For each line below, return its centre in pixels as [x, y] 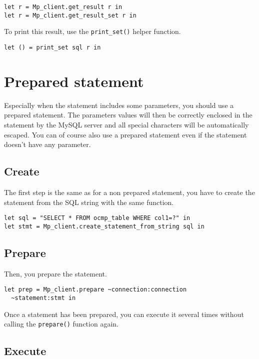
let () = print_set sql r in [52, 47]
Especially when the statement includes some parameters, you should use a [119, 105]
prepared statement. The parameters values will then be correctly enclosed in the [128, 115]
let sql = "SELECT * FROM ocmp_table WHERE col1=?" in [97, 218]
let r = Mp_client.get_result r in [63, 7]
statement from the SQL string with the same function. [89, 202]
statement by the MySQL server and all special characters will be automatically [126, 124]
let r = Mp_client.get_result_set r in [70, 15]
